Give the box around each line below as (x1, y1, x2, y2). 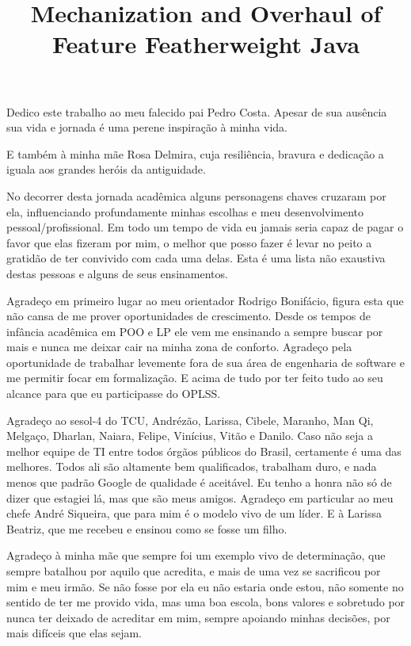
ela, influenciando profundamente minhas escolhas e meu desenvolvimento (6, 203, 364, 220)
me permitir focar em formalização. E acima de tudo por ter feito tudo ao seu (6, 369, 383, 386)
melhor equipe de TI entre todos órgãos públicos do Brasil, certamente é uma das (6, 442, 401, 459)
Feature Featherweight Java (51, 28, 360, 60)
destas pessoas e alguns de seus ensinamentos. (6, 265, 228, 281)
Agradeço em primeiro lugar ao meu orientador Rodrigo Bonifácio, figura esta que (6, 292, 404, 308)
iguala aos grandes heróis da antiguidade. (6, 161, 206, 178)
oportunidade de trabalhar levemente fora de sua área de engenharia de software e (6, 354, 405, 370)
